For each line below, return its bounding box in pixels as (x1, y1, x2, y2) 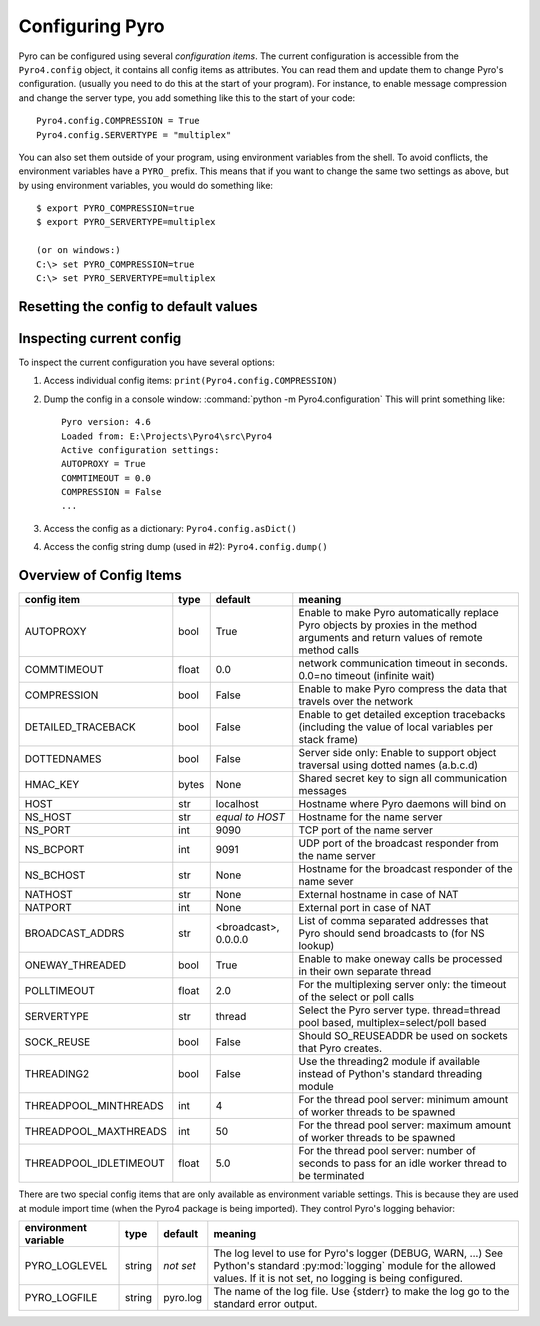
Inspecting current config (18, 330, 182, 347)
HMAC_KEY (24, 778, 80, 792)
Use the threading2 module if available (298, 1055, 480, 1069)
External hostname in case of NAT (298, 888, 459, 902)
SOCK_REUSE (24, 1035, 91, 1049)
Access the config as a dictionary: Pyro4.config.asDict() (43, 522, 298, 534)
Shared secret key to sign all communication (298, 771, 508, 785)
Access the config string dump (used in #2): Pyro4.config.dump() (43, 541, 329, 553)
